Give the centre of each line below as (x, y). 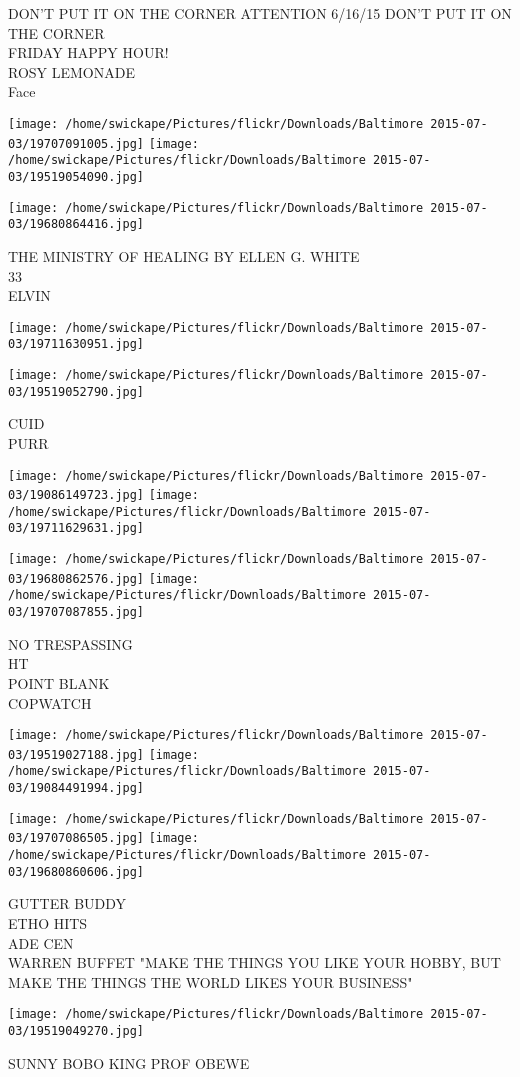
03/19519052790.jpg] (76, 391)
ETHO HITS (48, 922)
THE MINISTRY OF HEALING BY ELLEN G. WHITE (184, 255)
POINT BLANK (59, 682)
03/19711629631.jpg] (76, 528)
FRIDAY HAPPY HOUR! (88, 52)
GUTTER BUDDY (67, 903)
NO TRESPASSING (70, 643)
